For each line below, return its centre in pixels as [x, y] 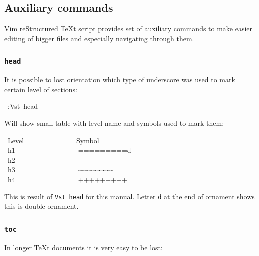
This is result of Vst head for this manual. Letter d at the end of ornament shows [129, 196]
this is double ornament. [41, 206]
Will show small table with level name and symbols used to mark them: [114, 123]
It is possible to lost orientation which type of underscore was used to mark [120, 80]
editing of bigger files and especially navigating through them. [99, 38]
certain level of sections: [41, 89]
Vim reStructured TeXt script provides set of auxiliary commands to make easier [128, 28]
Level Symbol [53, 140]
